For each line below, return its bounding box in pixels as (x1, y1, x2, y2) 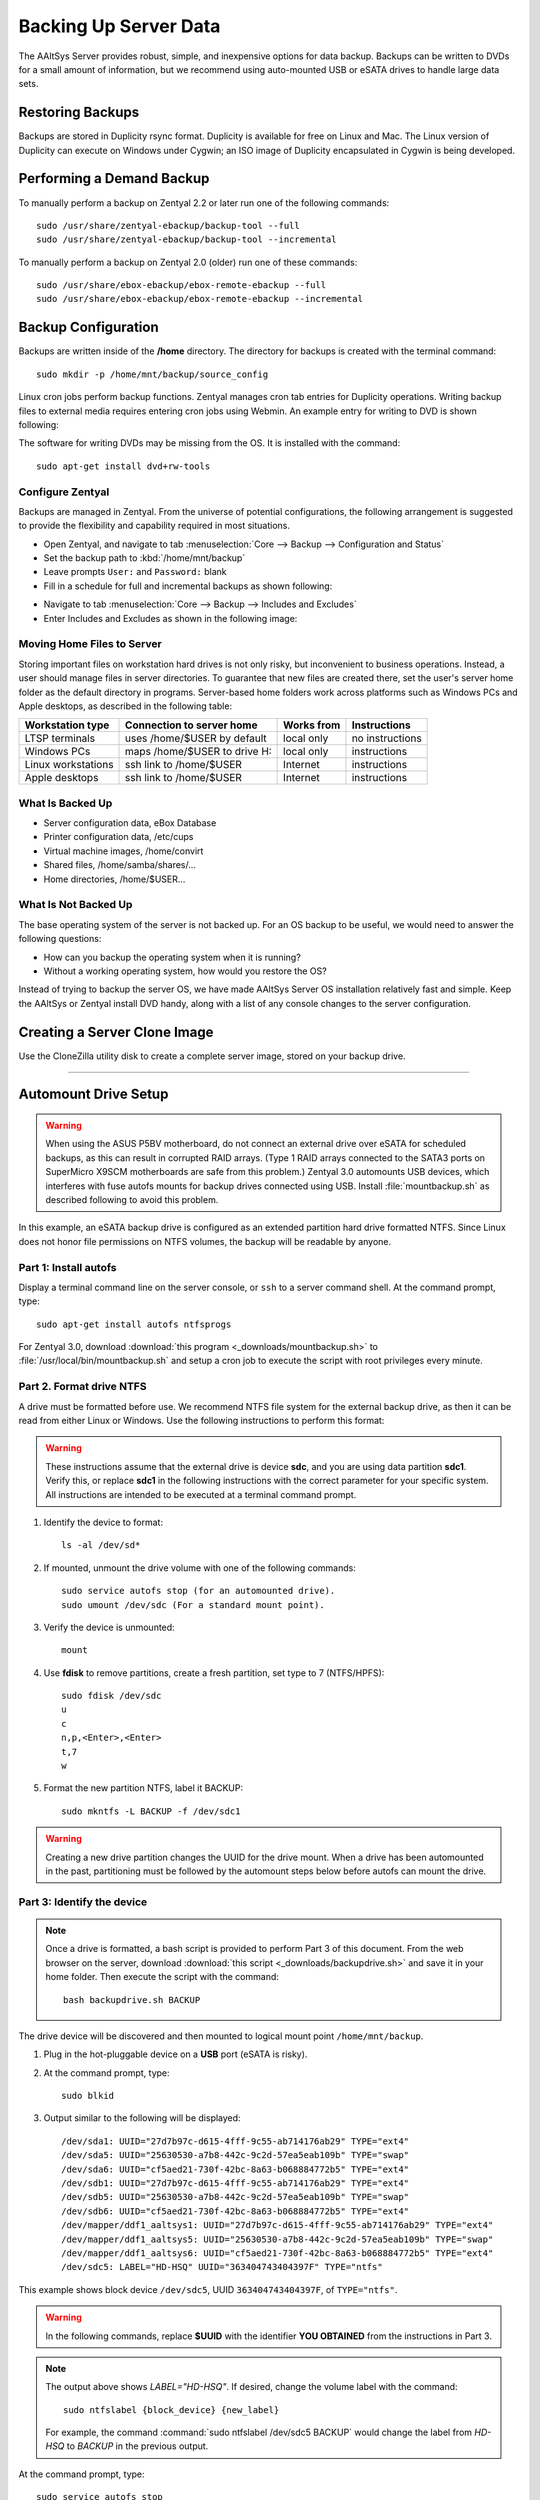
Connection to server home (125, 718, 258, 732)
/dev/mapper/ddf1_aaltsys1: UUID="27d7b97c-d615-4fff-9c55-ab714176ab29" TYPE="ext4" (61, 2220, 494, 2231)
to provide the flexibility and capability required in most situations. (18, 520, 290, 532)
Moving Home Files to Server (18, 637, 162, 651)
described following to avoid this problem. (45, 1193, 219, 1205)
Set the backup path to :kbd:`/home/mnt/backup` (43, 552, 246, 564)
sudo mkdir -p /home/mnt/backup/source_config (36, 368, 269, 380)
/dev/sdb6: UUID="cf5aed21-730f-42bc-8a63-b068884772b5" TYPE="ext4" (61, 2205, 410, 2217)
